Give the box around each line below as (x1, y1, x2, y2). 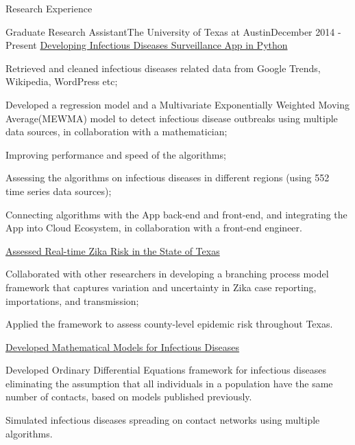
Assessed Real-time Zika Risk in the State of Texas (5, 243, 220, 258)
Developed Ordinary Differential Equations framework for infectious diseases (5, 363, 326, 377)
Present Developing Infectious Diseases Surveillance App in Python (5, 38, 288, 52)
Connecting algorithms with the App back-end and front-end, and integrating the (5, 207, 347, 221)
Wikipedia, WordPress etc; (5, 74, 118, 89)
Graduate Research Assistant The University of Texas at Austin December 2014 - (5, 24, 341, 38)
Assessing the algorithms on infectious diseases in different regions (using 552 (5, 170, 330, 185)
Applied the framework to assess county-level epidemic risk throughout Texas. (5, 317, 333, 331)
